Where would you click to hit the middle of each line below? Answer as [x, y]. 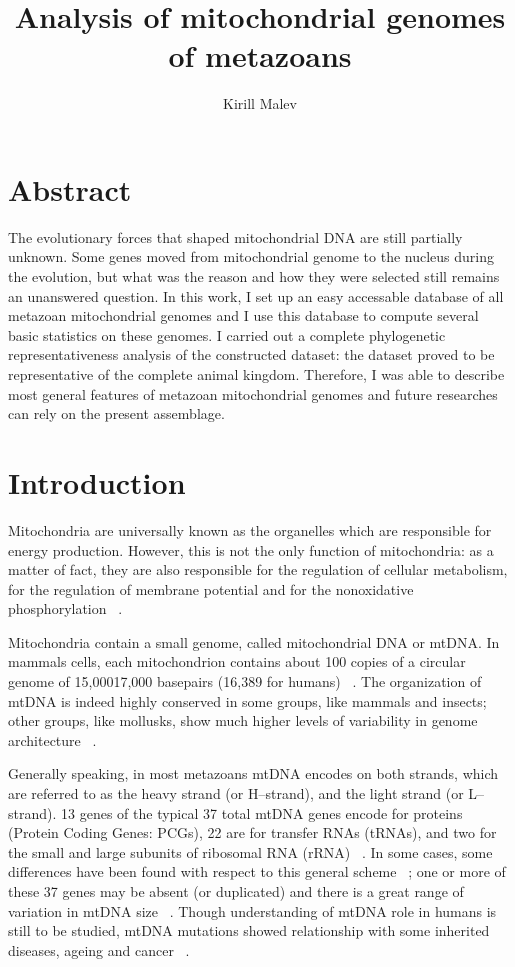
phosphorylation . [65, 608]
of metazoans [260, 55]
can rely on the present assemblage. [116, 413]
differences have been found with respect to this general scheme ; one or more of [257, 871]
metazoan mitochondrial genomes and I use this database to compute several [243, 315]
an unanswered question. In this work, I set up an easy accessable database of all [256, 295]
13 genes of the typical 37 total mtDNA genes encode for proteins [262, 812]
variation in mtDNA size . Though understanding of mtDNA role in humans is [252, 910]
